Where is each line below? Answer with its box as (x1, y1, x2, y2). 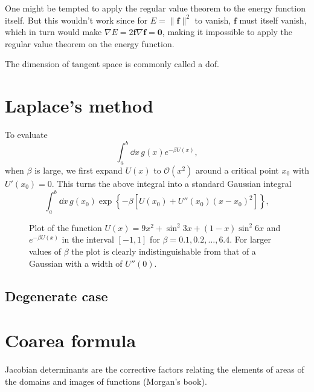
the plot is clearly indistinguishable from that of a (71, 245, 256, 258)
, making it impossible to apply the (162, 25, 293, 38)
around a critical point (195, 163, 279, 176)
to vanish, (194, 13, 231, 26)
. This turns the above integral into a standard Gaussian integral (51, 177, 292, 189)
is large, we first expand (34, 163, 123, 176)
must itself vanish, (239, 13, 307, 26)
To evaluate (5, 128, 48, 141)
